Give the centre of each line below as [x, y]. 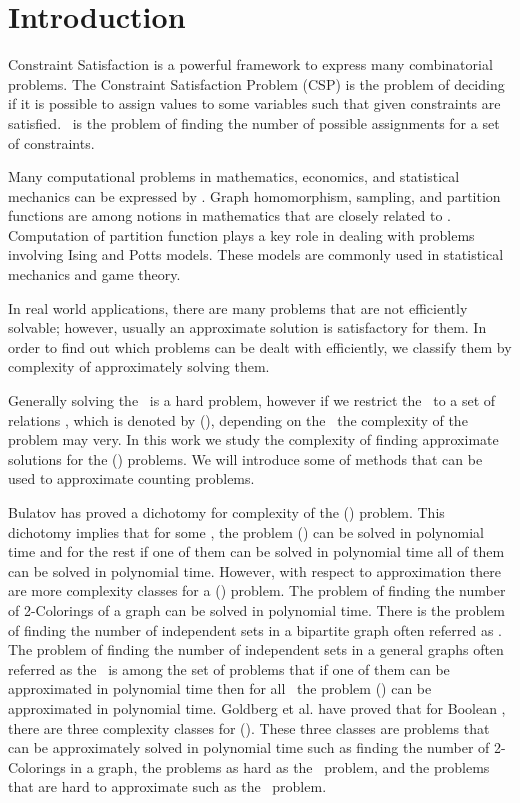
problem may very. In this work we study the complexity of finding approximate [253, 439]
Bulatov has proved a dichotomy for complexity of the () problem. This [226, 512]
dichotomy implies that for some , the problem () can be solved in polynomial [246, 531]
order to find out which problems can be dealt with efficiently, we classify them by [260, 346]
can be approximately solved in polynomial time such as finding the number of [249, 747]
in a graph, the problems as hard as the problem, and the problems [280, 766]
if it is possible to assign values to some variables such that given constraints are [254, 103]
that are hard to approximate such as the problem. [167, 786]
